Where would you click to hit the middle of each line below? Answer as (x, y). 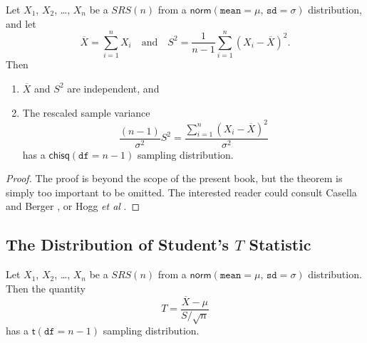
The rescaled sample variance (86, 112)
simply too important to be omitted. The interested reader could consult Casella (181, 192)
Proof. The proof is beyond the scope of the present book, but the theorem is (174, 178)
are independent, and (113, 88)
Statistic (280, 244)
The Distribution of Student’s (118, 244)
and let (21, 23)
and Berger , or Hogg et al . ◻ (73, 206)
